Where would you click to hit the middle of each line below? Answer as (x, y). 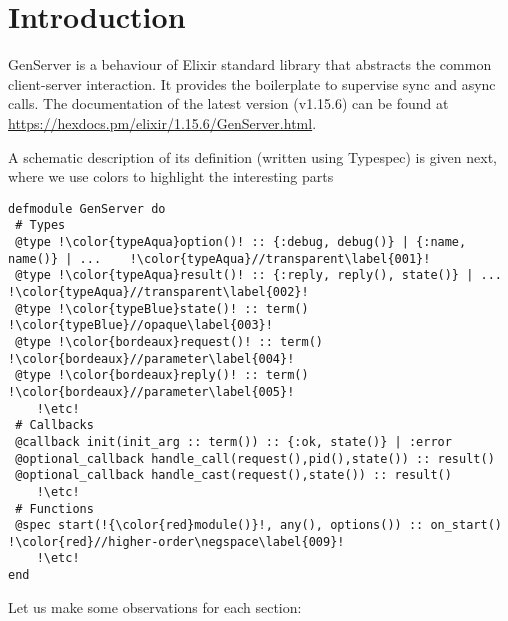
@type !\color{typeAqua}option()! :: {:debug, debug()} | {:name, (241, 242)
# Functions (54, 508)
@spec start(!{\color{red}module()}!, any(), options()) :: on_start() (258, 525)
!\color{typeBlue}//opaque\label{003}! (140, 325)
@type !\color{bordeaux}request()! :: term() (169, 341)
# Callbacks (54, 425)
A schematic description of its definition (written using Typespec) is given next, (252, 156)
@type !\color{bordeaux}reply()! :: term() (162, 375)
